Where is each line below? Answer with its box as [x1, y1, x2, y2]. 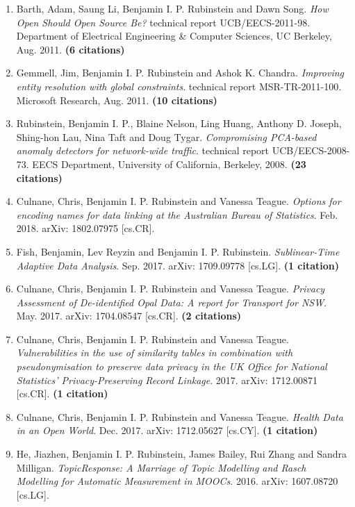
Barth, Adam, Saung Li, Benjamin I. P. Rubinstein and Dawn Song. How [16, 1, 329, 15]
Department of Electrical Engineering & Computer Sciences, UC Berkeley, [16, 28, 332, 43]
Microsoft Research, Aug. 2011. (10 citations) [16, 92, 217, 107]
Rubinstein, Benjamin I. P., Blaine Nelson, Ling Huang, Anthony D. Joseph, [16, 116, 342, 131]
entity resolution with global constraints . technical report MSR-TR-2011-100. [16, 78, 342, 93]
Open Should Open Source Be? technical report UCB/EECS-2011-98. [16, 15, 311, 29]
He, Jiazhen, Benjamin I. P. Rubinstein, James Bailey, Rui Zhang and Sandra [16, 447, 347, 461]
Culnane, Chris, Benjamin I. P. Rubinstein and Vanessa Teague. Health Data [16, 409, 343, 424]
